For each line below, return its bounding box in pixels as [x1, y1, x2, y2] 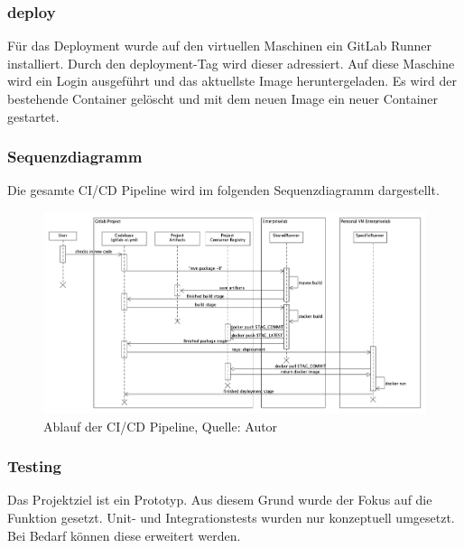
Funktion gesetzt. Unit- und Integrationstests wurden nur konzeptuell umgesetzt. [7, 507, 455, 526]
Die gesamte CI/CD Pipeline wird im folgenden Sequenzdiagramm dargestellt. [7, 181, 440, 200]
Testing [7, 455, 61, 478]
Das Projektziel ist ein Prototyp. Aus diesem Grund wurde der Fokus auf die [7, 490, 432, 509]
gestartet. [7, 107, 60, 125]
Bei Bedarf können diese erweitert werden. [7, 525, 241, 544]
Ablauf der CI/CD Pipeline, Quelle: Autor [43, 416, 278, 435]
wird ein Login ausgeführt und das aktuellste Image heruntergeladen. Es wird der [7, 71, 457, 90]
